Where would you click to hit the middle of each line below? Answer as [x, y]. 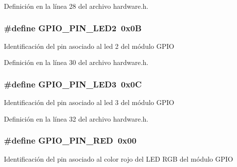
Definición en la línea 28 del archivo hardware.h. [76, 6]
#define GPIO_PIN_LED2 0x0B [73, 28]
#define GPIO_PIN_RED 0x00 [70, 140]
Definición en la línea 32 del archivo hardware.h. [76, 118]
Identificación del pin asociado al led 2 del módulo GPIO [89, 46]
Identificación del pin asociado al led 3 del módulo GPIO [89, 102]
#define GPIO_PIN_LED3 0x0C [73, 84]
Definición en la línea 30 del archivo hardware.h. [76, 62]
